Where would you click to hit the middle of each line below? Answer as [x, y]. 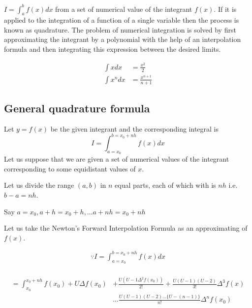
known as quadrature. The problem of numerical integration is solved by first [120, 29]
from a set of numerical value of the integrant [124, 9]
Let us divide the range [39, 185]
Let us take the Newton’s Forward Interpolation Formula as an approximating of [126, 228]
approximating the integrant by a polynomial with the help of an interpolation [123, 39]
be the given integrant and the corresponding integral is [135, 128]
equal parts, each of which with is [165, 185]
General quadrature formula [77, 108]
